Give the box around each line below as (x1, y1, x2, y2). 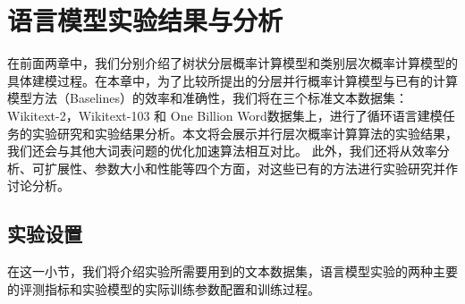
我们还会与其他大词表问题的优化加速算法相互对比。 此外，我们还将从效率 (7, 141, 437, 160)
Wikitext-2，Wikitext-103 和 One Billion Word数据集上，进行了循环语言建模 (7, 106, 443, 124)
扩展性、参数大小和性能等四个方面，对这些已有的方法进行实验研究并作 (44, 158, 458, 177)
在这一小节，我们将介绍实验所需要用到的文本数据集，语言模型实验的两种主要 (7, 262, 458, 281)
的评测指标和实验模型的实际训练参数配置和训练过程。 (7, 279, 320, 298)
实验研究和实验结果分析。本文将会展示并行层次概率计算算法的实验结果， (31, 123, 458, 142)
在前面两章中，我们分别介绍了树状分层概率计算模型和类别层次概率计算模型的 (7, 54, 458, 72)
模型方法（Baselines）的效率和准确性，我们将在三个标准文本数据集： (7, 89, 408, 107)
